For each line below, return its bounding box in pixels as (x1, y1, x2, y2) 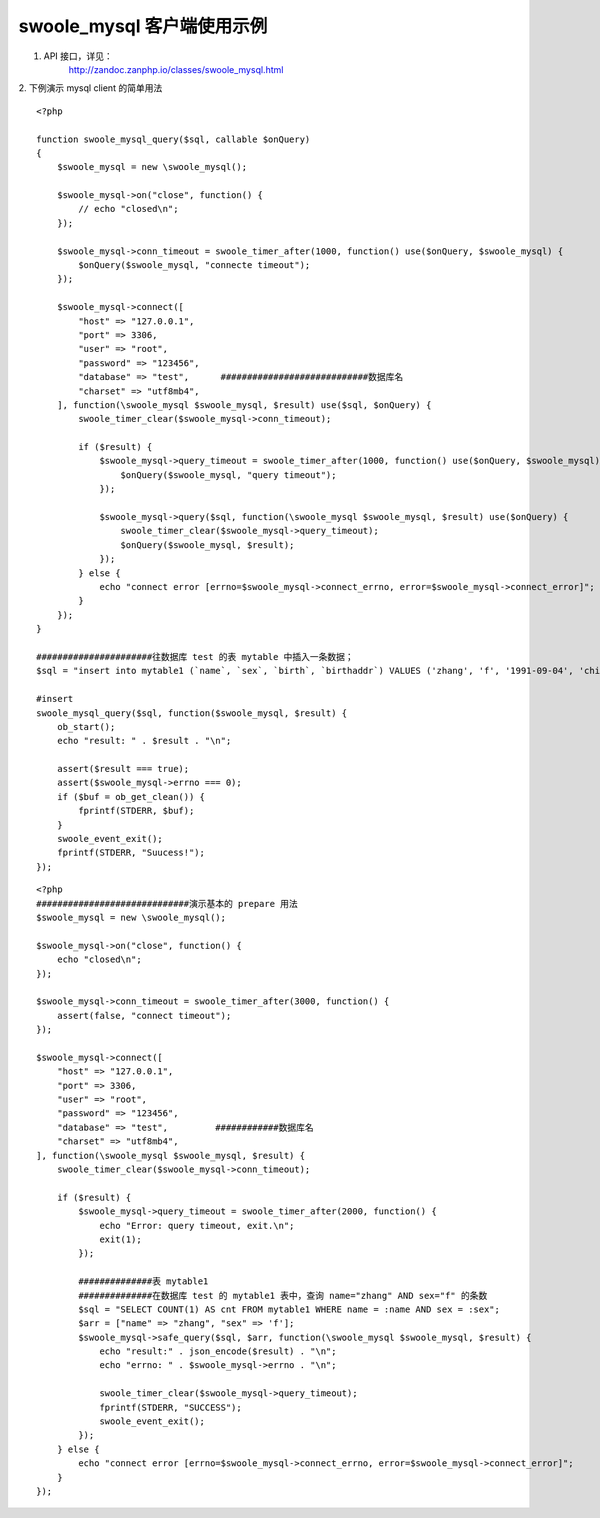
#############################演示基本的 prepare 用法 (36, 898, 299, 909)
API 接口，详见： (43, 50, 114, 62)
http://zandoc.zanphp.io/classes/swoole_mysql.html (68, 63, 284, 75)
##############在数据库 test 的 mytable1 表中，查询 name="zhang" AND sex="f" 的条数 (78, 1290, 488, 1301)
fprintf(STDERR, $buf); (78, 805, 195, 817)
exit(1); (99, 1233, 142, 1245)
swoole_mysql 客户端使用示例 (18, 15, 268, 37)
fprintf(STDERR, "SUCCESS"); (99, 1401, 242, 1413)
